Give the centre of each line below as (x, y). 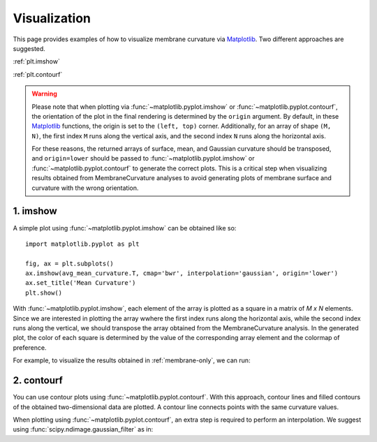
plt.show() (44, 293)
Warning (44, 94)
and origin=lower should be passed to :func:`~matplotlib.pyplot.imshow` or (143, 159)
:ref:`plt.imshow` (37, 61)
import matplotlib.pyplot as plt (82, 244)
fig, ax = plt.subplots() (70, 263)
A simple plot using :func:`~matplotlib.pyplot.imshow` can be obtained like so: (125, 228)
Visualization (52, 18)
